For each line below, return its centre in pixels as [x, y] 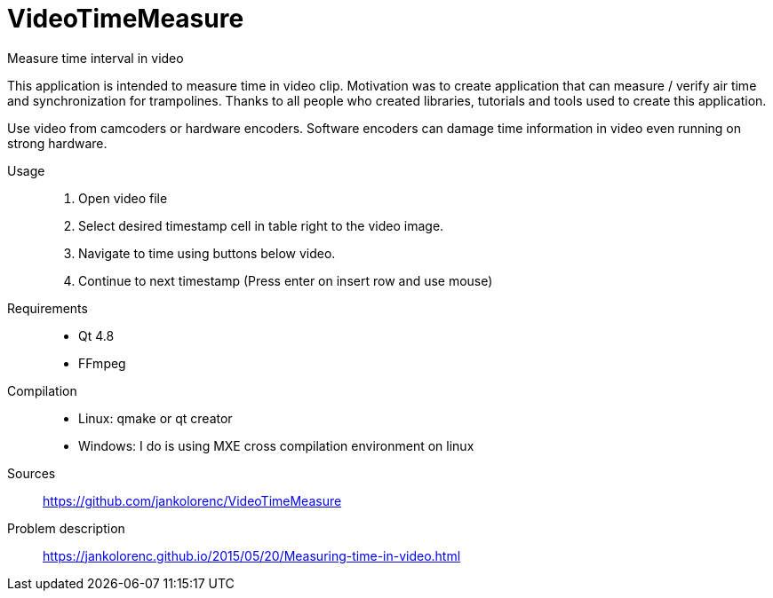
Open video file [123, 198]
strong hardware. [57, 143]
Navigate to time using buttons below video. [207, 253]
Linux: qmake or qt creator [155, 418]
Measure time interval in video [96, 58]
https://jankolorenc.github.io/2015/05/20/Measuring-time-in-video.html [252, 555]
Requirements [48, 308]
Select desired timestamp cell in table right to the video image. [261, 225]
